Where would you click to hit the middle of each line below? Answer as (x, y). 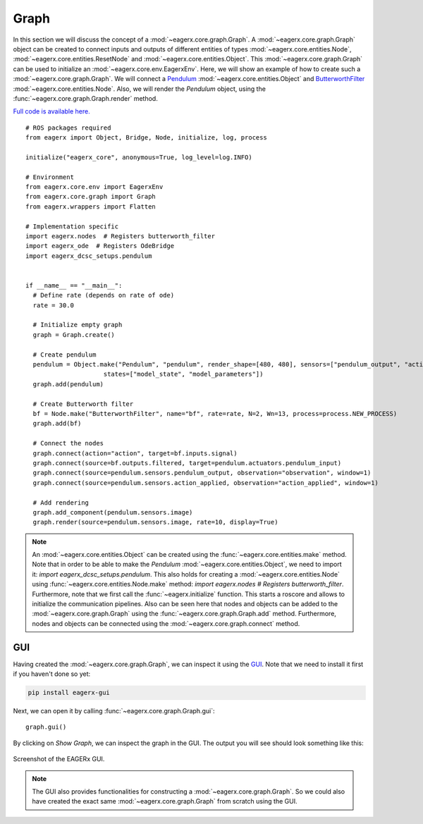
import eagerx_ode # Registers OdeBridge (100, 246)
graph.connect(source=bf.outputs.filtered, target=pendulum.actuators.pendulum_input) (187, 463)
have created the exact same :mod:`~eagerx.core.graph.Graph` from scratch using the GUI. (165, 801)
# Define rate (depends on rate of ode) (104, 295)
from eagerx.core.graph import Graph (91, 197)
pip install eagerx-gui (69, 693)
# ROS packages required (68, 128)
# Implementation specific (72, 226)
